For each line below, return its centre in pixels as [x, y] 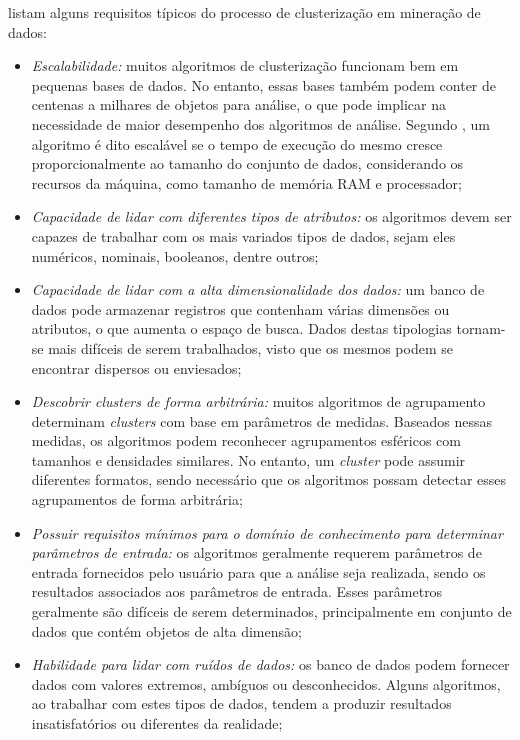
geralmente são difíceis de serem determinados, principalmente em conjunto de [271, 611]
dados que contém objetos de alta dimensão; [166, 630]
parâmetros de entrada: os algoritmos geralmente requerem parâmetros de [256, 552]
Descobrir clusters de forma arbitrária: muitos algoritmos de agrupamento [258, 401]
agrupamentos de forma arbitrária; [137, 499]
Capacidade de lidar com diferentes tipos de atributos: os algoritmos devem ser [271, 216]
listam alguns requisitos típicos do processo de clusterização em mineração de [244, 12]
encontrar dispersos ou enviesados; [136, 367]
